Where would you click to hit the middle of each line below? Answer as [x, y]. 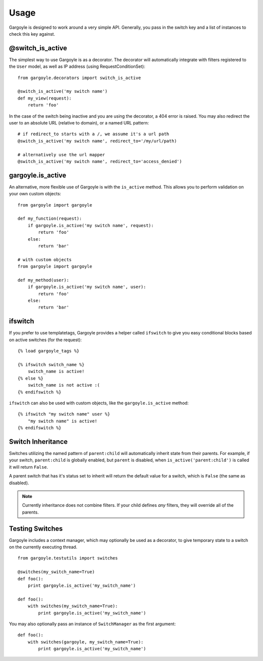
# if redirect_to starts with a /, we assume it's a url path [94, 134]
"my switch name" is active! [62, 421]
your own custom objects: [35, 194]
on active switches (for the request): [46, 340]
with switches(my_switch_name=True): [73, 606]
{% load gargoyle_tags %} [49, 351]
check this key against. [32, 34]
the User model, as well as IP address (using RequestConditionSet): [77, 66]
